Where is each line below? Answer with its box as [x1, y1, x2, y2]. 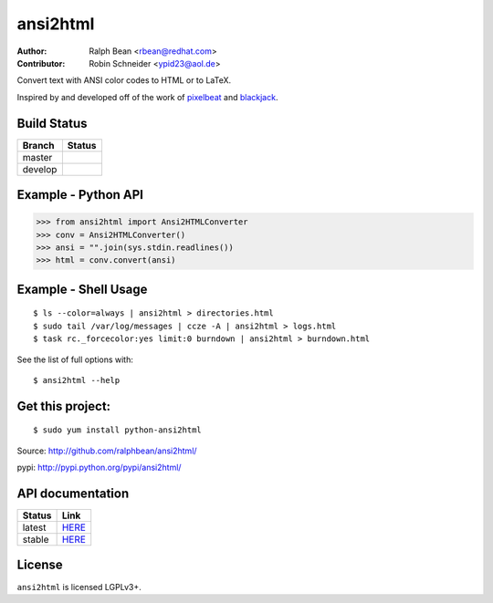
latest [22, 521, 47, 534]
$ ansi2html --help [33, 375, 121, 385]
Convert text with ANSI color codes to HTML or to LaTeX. [16, 75, 232, 86]
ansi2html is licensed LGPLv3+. [16, 581, 142, 592]
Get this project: [16, 398, 111, 414]
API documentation [16, 485, 130, 501]
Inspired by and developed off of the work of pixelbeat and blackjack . [16, 91, 278, 102]
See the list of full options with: [16, 354, 134, 365]
